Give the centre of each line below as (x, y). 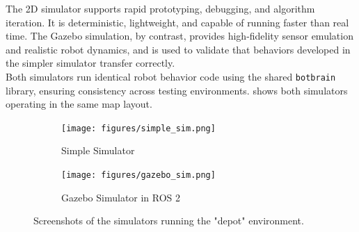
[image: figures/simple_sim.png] (138, 128)
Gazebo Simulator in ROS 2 (121, 197)
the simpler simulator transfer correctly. (90, 63)
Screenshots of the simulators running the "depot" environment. (169, 221)
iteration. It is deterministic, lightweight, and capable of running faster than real (177, 22)
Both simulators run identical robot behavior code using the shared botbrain (171, 76)
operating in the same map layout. (79, 104)
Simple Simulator (98, 150)
